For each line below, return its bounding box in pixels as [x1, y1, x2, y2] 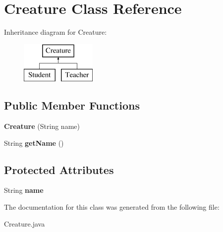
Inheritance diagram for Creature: [4, 27, 107, 37]
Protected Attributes [4, 162, 114, 177]
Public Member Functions [4, 98, 140, 113]
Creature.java [4, 218, 45, 229]
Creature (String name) [4, 121, 80, 131]
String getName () [4, 137, 64, 148]
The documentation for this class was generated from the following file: [4, 202, 220, 212]
